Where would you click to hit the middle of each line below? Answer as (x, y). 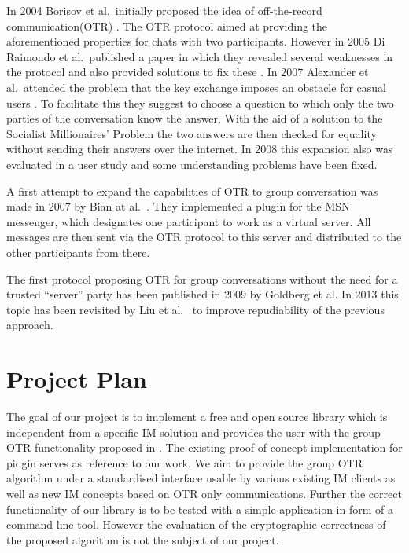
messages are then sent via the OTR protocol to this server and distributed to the (204, 237)
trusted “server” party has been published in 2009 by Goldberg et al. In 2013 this (203, 294)
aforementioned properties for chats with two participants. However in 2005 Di (196, 41)
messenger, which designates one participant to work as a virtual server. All (189, 221)
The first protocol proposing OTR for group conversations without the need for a (202, 278)
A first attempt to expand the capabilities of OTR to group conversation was (192, 190)
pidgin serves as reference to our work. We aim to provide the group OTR (184, 462)
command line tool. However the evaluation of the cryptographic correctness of (196, 524)
